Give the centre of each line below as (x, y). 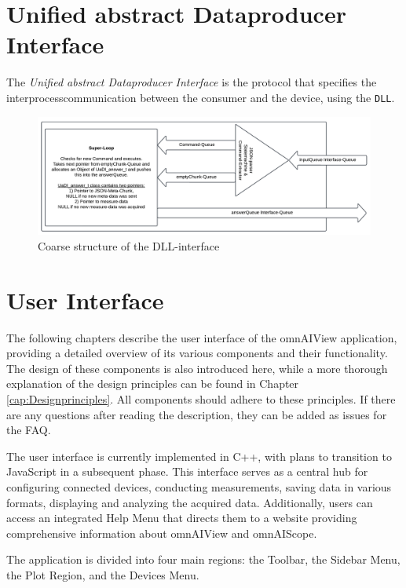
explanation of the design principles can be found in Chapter (153, 383)
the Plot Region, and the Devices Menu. (103, 574)
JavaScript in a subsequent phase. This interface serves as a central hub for (187, 471)
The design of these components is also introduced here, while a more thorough (197, 368)
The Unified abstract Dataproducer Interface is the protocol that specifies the (192, 82)
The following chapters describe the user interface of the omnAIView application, (202, 337)
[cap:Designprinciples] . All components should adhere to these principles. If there (201, 398)
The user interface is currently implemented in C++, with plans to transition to (199, 456)
